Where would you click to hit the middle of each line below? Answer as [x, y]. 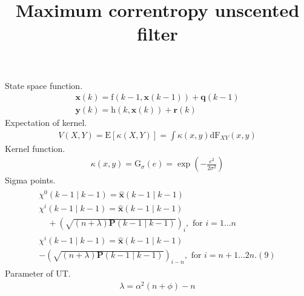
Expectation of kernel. [46, 123]
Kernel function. [35, 148]
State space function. [44, 85]
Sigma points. [30, 180]
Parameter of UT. [38, 273]
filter [157, 34]
